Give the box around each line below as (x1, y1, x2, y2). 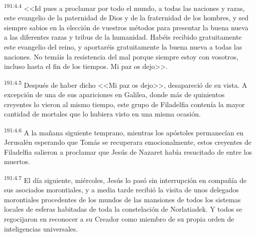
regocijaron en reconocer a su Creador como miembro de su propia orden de (4, 213, 234, 224)
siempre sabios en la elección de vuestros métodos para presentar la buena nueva (4, 22, 249, 32)
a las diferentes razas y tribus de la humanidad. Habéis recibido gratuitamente (4, 32, 242, 42)
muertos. (4, 156, 30, 167)
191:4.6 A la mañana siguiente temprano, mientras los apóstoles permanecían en (4, 125, 244, 137)
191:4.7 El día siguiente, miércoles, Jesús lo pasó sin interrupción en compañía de (4, 173, 247, 185)
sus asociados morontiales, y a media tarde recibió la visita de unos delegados (4, 184, 239, 195)
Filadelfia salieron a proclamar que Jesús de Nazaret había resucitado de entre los (4, 146, 252, 157)
